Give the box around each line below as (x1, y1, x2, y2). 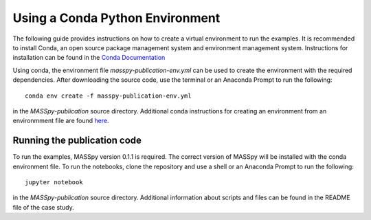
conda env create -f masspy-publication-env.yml (25, 91, 192, 100)
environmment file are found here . (12, 117, 109, 125)
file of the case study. (12, 203, 75, 211)
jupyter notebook (25, 178, 83, 186)
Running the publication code (12, 135, 142, 146)
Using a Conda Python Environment (12, 10, 221, 25)
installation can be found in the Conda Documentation (12, 54, 166, 62)
